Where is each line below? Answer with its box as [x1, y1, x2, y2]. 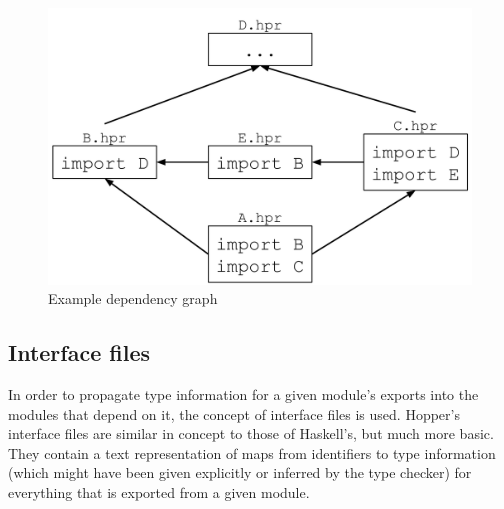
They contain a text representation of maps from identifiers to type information [8, 442, 496, 463]
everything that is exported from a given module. [8, 481, 310, 502]
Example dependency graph [48, 288, 218, 309]
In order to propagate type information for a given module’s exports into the [8, 383, 479, 404]
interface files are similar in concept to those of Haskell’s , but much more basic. [8, 423, 494, 444]
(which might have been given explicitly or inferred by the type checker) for [8, 462, 472, 483]
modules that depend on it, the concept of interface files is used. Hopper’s [8, 403, 460, 424]
